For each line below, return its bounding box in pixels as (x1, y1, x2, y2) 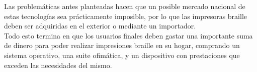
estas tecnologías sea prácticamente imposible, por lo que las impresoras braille (4, 10, 247, 21)
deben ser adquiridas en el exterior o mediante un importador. (4, 20, 196, 31)
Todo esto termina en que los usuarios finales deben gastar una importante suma (4, 30, 253, 40)
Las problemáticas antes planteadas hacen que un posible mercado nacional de (4, 1, 245, 11)
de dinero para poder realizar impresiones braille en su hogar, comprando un (4, 40, 240, 50)
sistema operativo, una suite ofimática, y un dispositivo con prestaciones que (4, 49, 240, 60)
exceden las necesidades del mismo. (4, 59, 112, 70)
